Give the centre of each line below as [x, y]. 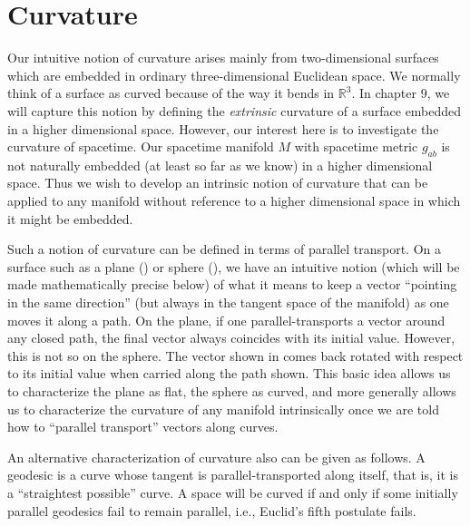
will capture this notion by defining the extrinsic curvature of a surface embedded [235, 110]
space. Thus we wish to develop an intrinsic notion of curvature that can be [218, 183]
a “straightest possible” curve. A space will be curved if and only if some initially [233, 492]
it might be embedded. [70, 218]
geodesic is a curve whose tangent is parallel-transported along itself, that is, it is [233, 475]
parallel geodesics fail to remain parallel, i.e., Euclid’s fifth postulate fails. [212, 510]
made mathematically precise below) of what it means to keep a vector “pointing [232, 284]
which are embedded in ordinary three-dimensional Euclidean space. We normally [234, 75]
